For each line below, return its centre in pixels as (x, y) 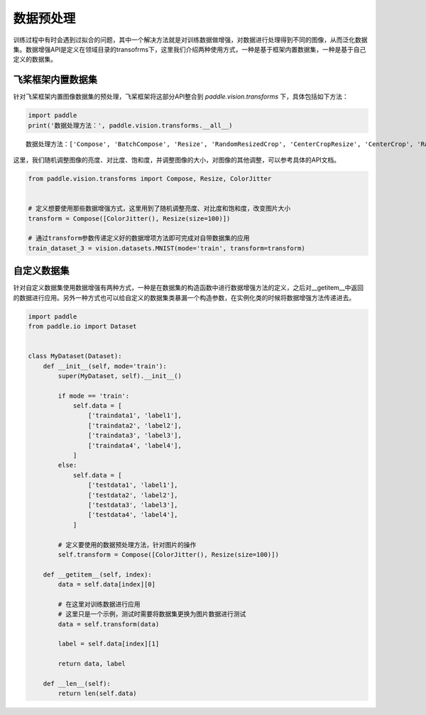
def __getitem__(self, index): (97, 574)
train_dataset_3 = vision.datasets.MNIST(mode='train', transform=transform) (166, 248)
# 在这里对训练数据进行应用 (99, 604)
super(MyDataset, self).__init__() (120, 376)
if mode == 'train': (94, 396)
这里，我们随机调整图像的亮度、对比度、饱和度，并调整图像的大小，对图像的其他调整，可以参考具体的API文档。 (177, 160)
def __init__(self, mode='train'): (105, 366)
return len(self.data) (98, 694)
